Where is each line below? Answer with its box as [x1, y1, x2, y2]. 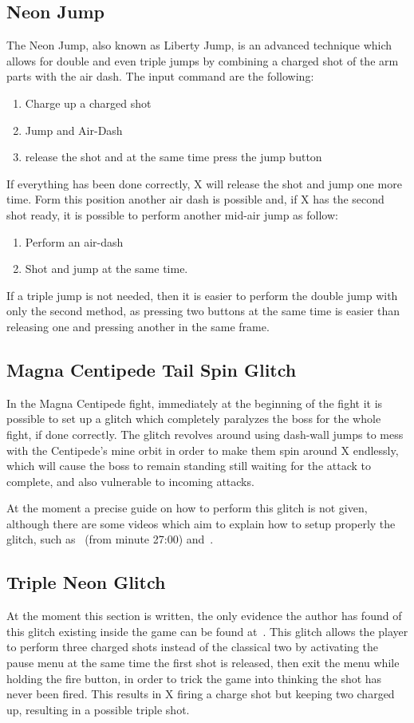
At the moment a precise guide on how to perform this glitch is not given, [6, 500, 368, 516]
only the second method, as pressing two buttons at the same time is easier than [6, 302, 400, 319]
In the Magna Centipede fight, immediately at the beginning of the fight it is [6, 394, 383, 411]
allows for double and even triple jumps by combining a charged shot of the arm [6, 52, 399, 69]
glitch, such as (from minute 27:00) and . [6, 531, 214, 547]
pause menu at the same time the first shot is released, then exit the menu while [6, 654, 400, 671]
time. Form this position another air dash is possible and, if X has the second [6, 191, 384, 207]
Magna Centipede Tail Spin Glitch [6, 357, 297, 381]
